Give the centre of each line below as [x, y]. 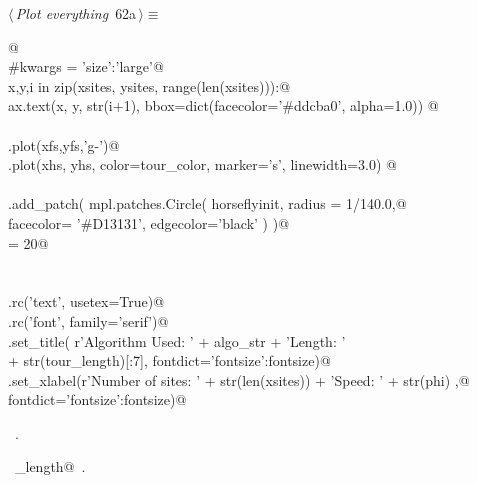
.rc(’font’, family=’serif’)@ [88, 320]
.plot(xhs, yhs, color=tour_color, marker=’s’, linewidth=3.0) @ [202, 164]
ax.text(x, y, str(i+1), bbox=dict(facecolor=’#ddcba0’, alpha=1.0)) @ [223, 105]
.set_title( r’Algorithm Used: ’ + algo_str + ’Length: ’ [177, 340]
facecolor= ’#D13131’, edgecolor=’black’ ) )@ [149, 222]
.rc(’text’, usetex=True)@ [86, 301]
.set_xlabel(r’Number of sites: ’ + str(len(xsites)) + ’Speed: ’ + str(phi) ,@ [239, 379]
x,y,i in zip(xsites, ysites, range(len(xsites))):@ [149, 85]
